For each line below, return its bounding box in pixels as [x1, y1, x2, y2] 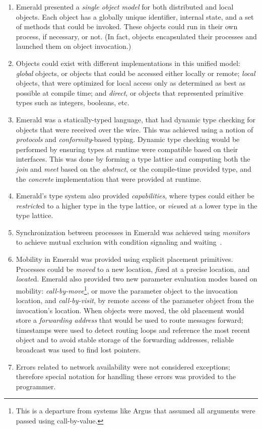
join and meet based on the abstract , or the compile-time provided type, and [16, 163, 251, 174]
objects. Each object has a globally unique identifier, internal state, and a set [16, 11, 254, 22]
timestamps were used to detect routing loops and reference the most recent [16, 324, 250, 335]
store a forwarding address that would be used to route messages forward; [16, 315, 243, 325]
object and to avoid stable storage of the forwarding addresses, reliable [16, 334, 234, 345]
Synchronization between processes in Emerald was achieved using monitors [16, 227, 250, 237]
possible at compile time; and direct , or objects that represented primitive [16, 87, 243, 98]
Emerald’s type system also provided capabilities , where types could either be [16, 190, 254, 201]
